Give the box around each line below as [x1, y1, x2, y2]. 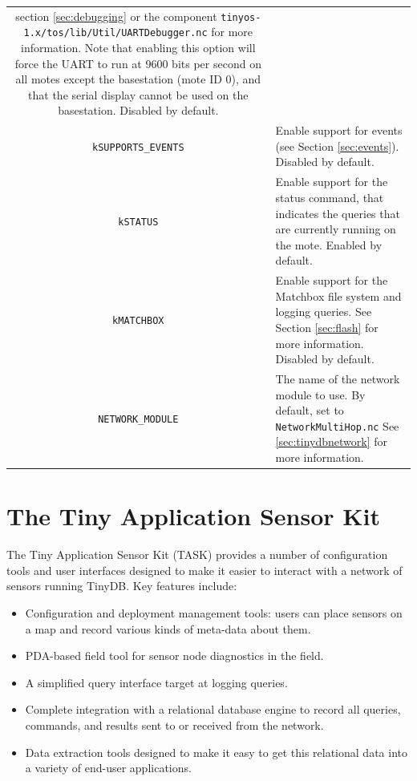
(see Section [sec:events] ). [275, 137, 399, 154]
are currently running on [275, 221, 396, 237]
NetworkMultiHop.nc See [275, 417, 399, 434]
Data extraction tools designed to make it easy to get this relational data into [25, 743, 407, 760]
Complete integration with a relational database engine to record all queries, [25, 701, 401, 718]
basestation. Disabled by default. [58, 102, 219, 119]
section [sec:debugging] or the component [15, 7, 217, 24]
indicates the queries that [275, 204, 400, 221]
